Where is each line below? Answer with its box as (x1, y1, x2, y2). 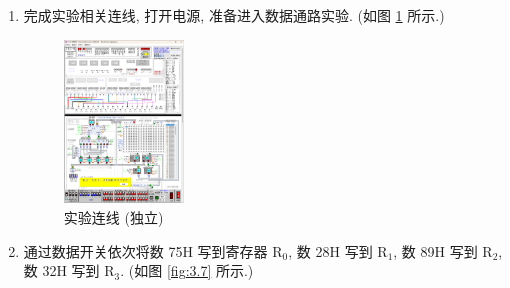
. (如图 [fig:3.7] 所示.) (120, 260, 254, 281)
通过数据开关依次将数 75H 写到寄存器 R (23, 240, 283, 261)
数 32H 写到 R (23, 260, 115, 281)
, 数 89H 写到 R (393, 240, 493, 261)
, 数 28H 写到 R (288, 240, 388, 261)
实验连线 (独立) (63, 207, 164, 228)
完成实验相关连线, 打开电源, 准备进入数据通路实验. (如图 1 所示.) (23, 5, 445, 25)
